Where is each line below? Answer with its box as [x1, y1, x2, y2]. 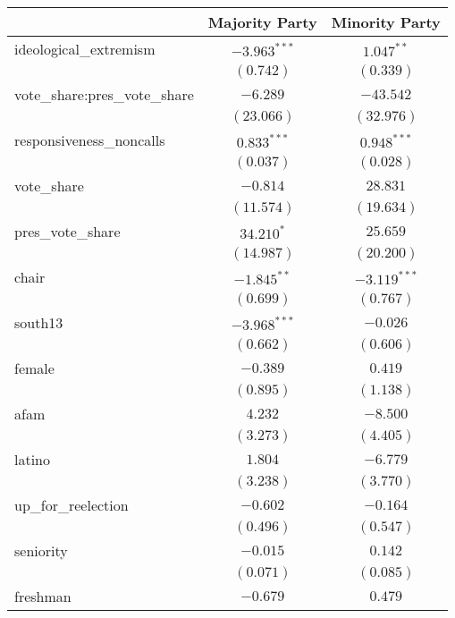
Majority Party [207, 12, 317, 32]
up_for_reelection [14, 495, 129, 515]
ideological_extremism [14, 38, 156, 59]
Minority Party [331, 12, 441, 32]
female [14, 358, 55, 378]
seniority [14, 540, 68, 561]
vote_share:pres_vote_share [14, 84, 194, 105]
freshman [14, 586, 72, 606]
